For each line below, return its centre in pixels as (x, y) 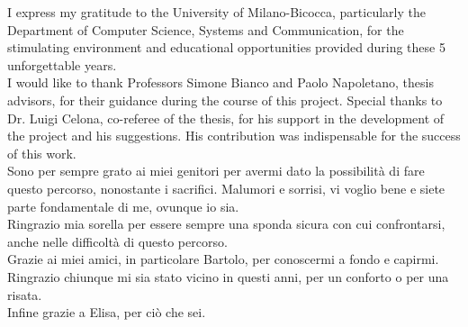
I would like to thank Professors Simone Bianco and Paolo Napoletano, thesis (220, 82)
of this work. (42, 153)
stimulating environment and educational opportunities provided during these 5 (226, 47)
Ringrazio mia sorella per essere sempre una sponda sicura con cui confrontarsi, (226, 224)
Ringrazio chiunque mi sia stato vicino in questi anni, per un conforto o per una (228, 276)
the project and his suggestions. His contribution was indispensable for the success (234, 136)
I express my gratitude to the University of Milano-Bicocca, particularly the (216, 12)
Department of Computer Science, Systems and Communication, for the (206, 29)
